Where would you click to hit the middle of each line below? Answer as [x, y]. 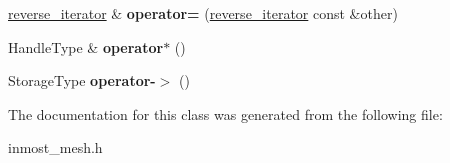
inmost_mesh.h [55, 147]
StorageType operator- [82, 80]
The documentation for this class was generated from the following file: [225, 113]
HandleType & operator [86, 46]
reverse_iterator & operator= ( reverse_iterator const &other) [203, 13]
